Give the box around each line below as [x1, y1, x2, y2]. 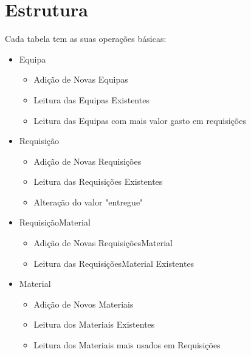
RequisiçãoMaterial [19, 216, 91, 229]
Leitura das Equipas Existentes [33, 93, 150, 106]
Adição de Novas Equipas [33, 73, 128, 86]
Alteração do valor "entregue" [33, 195, 143, 208]
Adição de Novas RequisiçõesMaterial [33, 236, 173, 249]
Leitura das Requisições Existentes [33, 175, 163, 188]
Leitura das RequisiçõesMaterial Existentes [33, 257, 194, 269]
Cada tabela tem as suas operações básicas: [5, 32, 167, 45]
